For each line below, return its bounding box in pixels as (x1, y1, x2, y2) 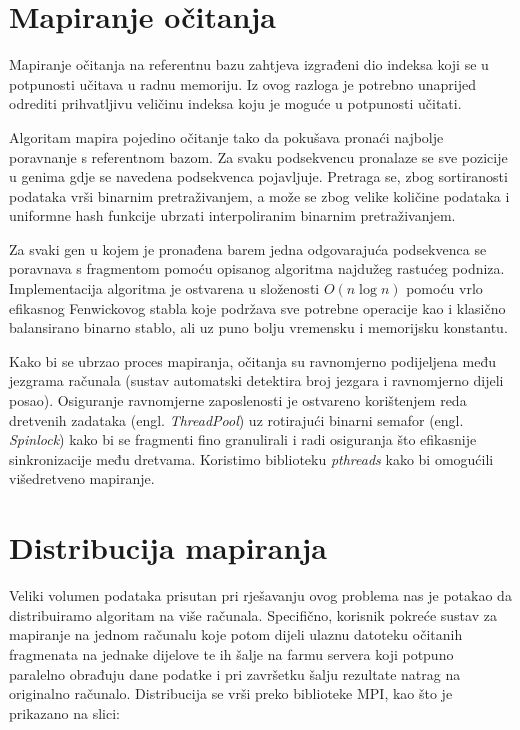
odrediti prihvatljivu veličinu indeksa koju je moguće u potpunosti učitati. (9, 93, 462, 114)
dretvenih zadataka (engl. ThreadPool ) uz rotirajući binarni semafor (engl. (9, 409, 464, 430)
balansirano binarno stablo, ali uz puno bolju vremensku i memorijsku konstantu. (9, 317, 508, 338)
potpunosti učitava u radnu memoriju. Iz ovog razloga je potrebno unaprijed (9, 73, 476, 94)
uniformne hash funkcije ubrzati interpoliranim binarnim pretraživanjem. (9, 205, 456, 226)
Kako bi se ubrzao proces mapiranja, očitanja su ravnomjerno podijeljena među (9, 350, 496, 371)
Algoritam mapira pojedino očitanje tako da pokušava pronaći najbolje (9, 126, 444, 147)
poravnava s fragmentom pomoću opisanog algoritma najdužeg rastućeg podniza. (9, 258, 505, 279)
